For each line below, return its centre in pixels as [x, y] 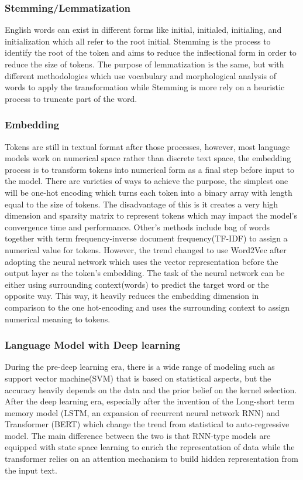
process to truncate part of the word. [71, 98]
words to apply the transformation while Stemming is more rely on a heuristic [145, 87]
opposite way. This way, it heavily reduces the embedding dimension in [132, 296]
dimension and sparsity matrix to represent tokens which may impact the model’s [151, 215]
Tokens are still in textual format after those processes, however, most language [147, 146]
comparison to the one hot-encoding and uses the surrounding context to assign [147, 307]
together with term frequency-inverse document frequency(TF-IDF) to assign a [146, 238]
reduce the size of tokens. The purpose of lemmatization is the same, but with [144, 64]
